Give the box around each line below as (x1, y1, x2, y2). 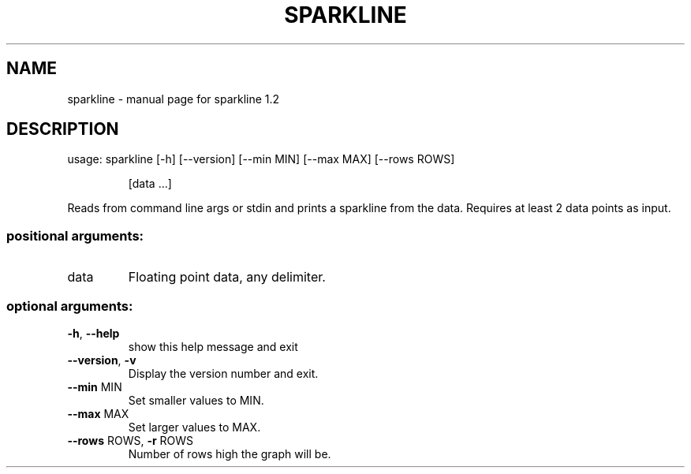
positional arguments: (6, 227, 144, 244)
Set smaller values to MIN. (128, 393, 264, 407)
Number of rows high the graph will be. (128, 446, 331, 461)
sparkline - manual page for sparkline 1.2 (67, 91, 280, 106)
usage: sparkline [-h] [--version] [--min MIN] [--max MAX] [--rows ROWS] (67, 152, 455, 166)
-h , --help (67, 326, 120, 340)
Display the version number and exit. (128, 366, 319, 380)
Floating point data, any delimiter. (128, 269, 326, 286)
